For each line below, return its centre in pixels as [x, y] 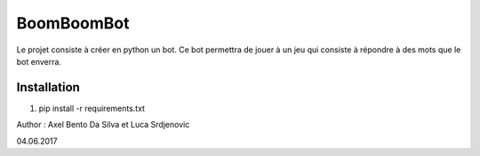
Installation [48, 87]
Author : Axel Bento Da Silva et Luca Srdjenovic [103, 125]
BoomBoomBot [73, 23]
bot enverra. [39, 61]
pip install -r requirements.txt [92, 108]
